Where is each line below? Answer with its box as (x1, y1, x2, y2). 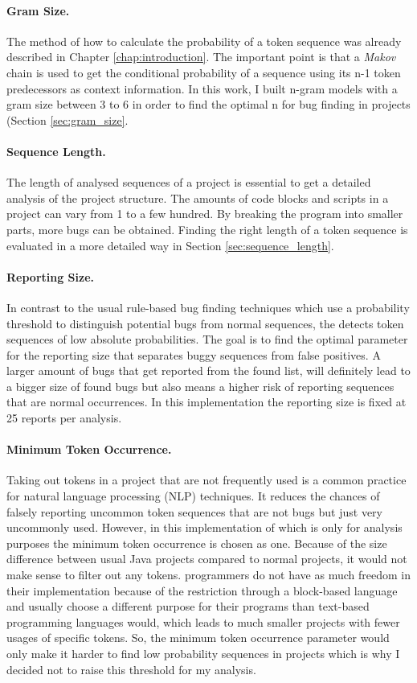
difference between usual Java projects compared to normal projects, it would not (6, 550, 407, 567)
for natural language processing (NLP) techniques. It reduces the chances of (6, 488, 380, 504)
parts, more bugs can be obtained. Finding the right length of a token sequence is (6, 220, 408, 237)
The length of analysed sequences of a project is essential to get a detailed (6, 174, 371, 191)
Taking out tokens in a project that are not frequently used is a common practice (6, 471, 407, 488)
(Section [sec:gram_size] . (6, 111, 129, 128)
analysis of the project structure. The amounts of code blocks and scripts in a (6, 189, 389, 206)
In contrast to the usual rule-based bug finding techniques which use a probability (6, 298, 410, 315)
